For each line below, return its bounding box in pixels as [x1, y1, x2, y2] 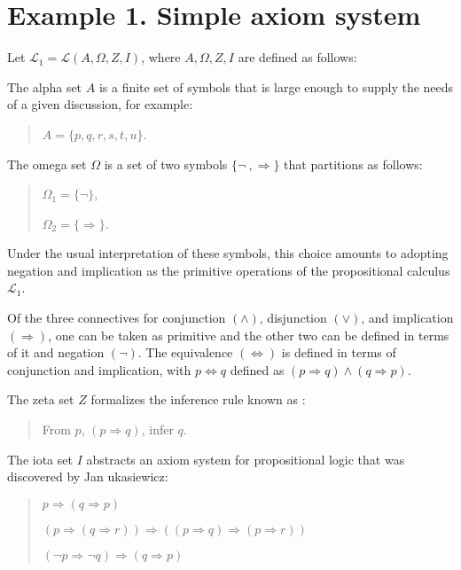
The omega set [7, 154, 87, 173]
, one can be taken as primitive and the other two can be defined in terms [48, 325, 449, 344]
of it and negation [7, 343, 105, 362]
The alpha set [7, 77, 82, 96]
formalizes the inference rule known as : [90, 390, 306, 409]
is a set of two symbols [104, 154, 228, 173]
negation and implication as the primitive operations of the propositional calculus [7, 261, 450, 279]
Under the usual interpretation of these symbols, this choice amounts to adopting [7, 244, 449, 262]
